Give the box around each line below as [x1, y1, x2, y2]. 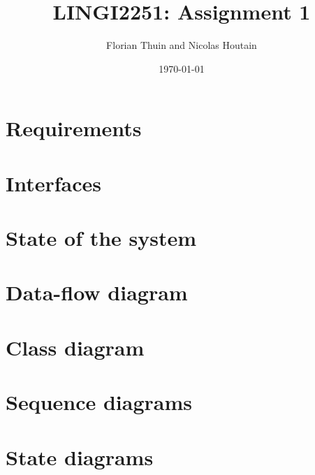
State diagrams [6, 442, 154, 471]
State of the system [6, 224, 197, 252]
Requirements [6, 114, 142, 142]
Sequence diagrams [6, 388, 193, 416]
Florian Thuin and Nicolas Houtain [106, 38, 257, 52]
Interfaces [6, 168, 102, 197]
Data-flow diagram [6, 278, 188, 307]
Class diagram [6, 332, 145, 361]
